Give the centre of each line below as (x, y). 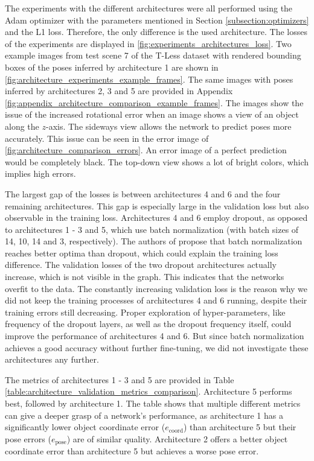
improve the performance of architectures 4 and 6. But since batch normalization (155, 336)
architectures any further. (52, 359)
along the (22, 126)
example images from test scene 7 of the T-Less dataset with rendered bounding (153, 55)
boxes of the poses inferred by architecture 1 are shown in (112, 67)
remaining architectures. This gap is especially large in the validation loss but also (157, 205)
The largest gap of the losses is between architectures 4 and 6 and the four (143, 193)
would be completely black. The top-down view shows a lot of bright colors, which (157, 161)
